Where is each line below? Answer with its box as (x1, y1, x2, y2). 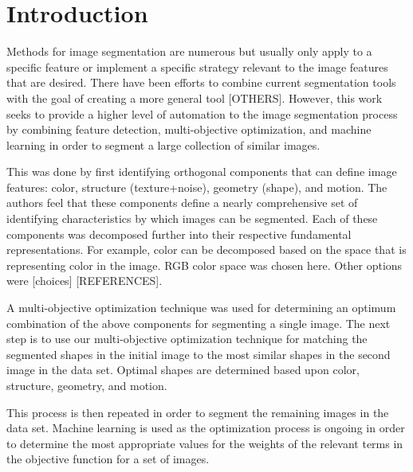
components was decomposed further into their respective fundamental (6, 225, 352, 242)
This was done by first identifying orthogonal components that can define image (6, 163, 397, 180)
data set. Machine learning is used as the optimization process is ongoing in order (6, 419, 405, 436)
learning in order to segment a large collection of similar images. (6, 136, 321, 153)
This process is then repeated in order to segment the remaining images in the (6, 404, 389, 420)
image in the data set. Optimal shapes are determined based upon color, (6, 361, 360, 378)
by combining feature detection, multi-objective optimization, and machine (6, 121, 372, 138)
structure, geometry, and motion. (6, 377, 167, 393)
